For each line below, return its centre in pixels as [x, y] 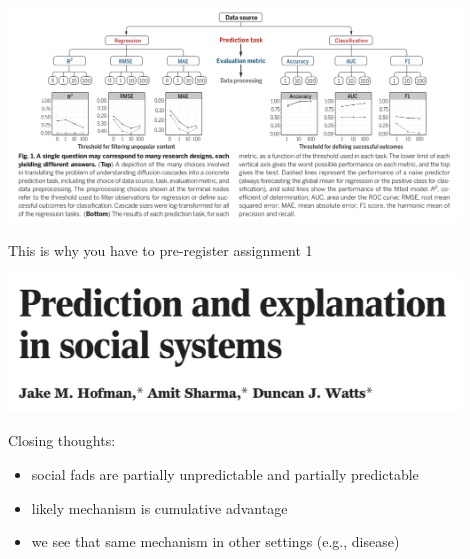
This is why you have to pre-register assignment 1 [160, 249]
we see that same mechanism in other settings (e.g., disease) [215, 541]
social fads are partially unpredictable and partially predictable [225, 473]
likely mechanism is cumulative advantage [159, 507]
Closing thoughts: [62, 440]
